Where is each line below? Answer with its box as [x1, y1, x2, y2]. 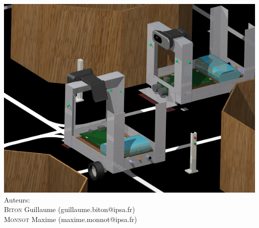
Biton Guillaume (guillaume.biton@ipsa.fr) [4, 204, 135, 215]
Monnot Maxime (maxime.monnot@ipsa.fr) [4, 214, 137, 224]
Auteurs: [4, 194, 30, 205]
